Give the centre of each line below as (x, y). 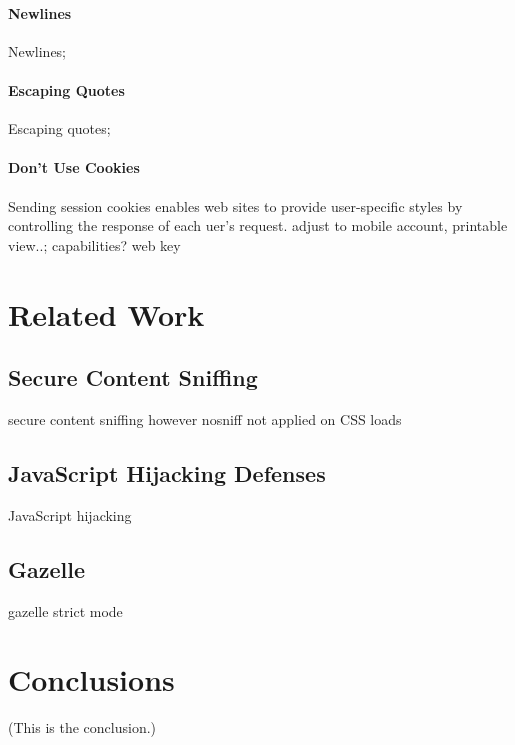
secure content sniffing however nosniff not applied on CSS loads (205, 418)
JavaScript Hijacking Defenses (167, 472)
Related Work (106, 313)
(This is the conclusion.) (82, 727)
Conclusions (91, 679)
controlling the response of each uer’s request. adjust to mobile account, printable (258, 225)
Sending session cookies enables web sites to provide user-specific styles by (235, 205)
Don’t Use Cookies (74, 167)
